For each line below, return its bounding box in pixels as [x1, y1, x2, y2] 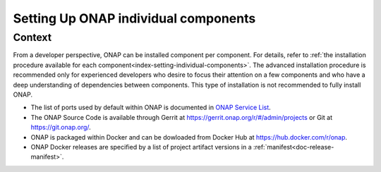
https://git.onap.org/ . [30, 123, 91, 132]
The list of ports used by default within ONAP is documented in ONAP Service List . [30, 103, 271, 112]
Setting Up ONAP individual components [13, 11, 256, 26]
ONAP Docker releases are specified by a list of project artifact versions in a [30, 142, 252, 151]
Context [13, 31, 52, 44]
